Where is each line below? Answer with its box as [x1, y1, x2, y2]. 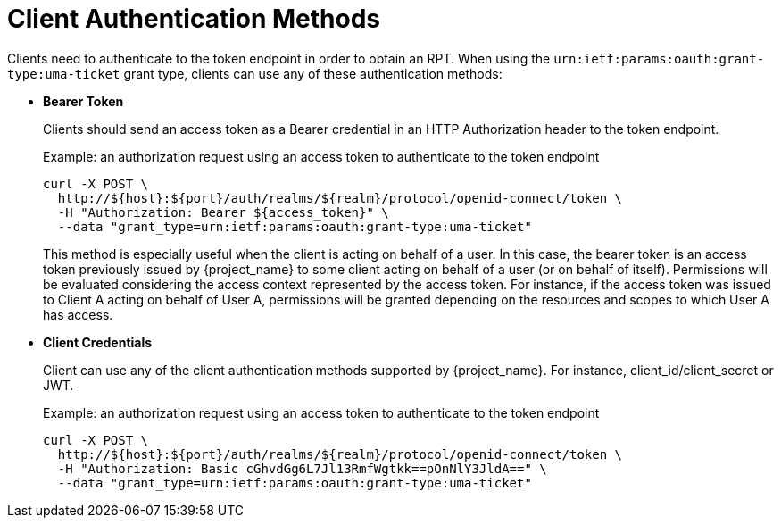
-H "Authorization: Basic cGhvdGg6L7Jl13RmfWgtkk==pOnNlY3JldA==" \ [57, 461, 547, 476]
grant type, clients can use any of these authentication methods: [123, 65, 503, 81]
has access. [43, 306, 113, 322]
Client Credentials [43, 334, 153, 350]
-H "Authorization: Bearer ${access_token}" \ [57, 204, 389, 220]
